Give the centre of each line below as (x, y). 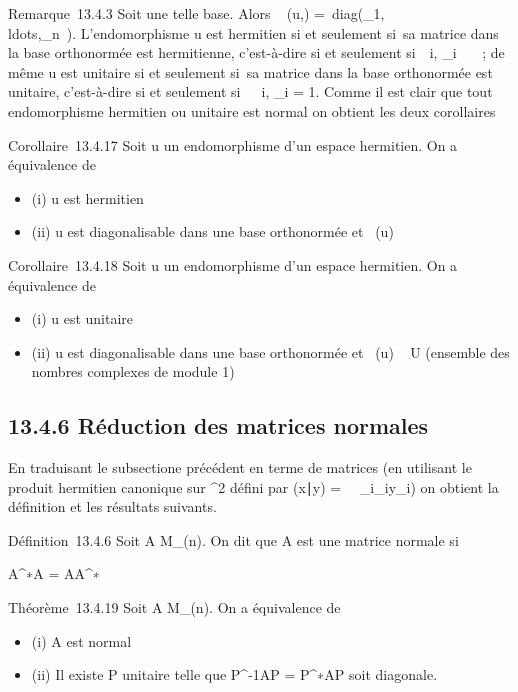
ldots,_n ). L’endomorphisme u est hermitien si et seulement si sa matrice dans (253, 32)
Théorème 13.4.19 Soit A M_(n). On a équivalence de (174, 607)
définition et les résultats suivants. (112, 506)
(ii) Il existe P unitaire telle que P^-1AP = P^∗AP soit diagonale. (234, 674)
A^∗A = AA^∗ (54, 573)
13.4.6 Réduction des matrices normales (218, 425)
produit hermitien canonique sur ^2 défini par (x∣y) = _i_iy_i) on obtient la (253, 486)
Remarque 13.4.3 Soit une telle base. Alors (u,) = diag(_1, (196, 13)
